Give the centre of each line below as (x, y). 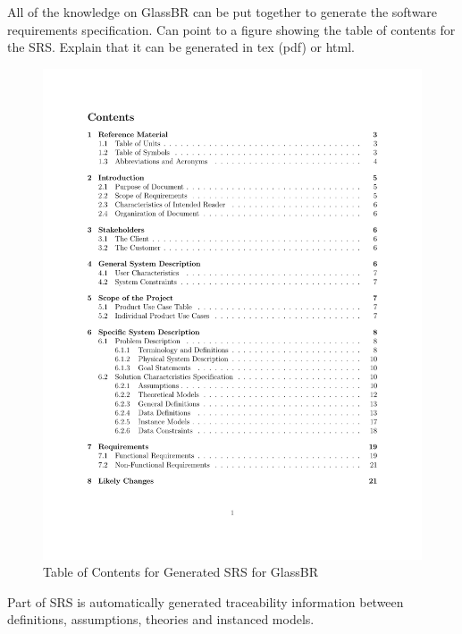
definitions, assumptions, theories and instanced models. (161, 619)
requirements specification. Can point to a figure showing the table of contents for (231, 29)
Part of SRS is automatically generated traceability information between (206, 601)
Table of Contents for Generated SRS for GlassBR (181, 572)
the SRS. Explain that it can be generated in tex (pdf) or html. (181, 47)
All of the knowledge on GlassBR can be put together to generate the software (223, 12)
